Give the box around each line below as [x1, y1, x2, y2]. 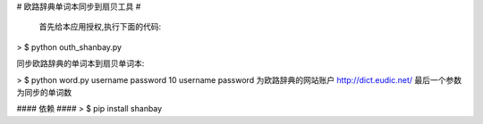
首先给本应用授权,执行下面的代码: [38, 21, 162, 32]
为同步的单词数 [16, 87, 72, 97]
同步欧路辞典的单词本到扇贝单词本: [16, 58, 145, 69]
